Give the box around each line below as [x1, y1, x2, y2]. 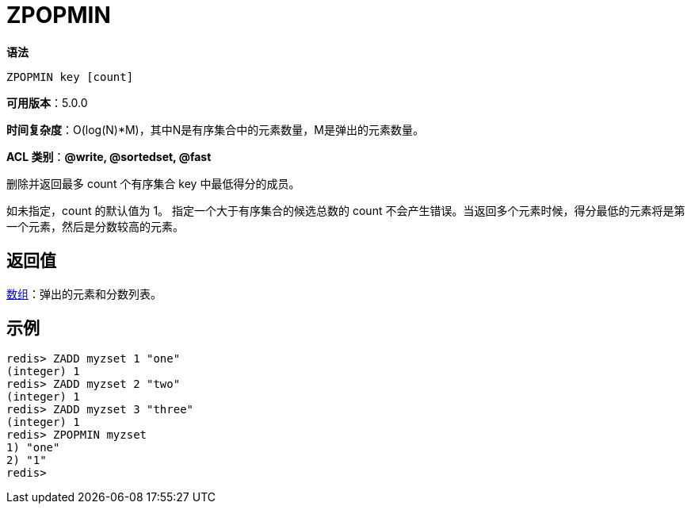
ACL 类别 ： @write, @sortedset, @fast [6, 149, 212, 163]
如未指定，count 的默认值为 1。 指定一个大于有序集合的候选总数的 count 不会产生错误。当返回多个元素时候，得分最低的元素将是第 [6, 203, 685, 217]
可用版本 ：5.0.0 [6, 95, 88, 109]
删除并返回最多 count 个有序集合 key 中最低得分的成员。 [6, 176, 300, 190]
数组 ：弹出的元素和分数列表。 [6, 286, 162, 301]
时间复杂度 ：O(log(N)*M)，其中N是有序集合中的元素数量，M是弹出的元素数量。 [6, 122, 424, 136]
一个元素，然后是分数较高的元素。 [6, 219, 184, 233]
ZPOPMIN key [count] [6, 70, 134, 83]
